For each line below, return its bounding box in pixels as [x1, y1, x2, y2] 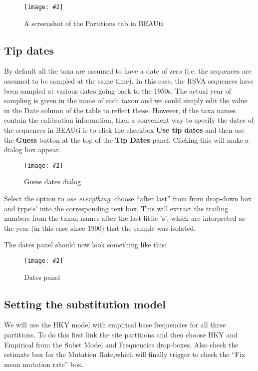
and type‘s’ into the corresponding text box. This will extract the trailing [4, 203, 229, 213]
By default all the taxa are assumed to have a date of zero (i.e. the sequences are [4, 66, 252, 76]
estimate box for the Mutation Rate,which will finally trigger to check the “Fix [4, 349, 246, 359]
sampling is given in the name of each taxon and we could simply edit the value [4, 95, 248, 106]
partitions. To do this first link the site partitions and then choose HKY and [4, 329, 238, 340]
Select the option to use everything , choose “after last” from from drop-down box [4, 193, 252, 204]
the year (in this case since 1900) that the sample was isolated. [4, 222, 196, 233]
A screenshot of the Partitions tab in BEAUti [24, 18, 163, 28]
